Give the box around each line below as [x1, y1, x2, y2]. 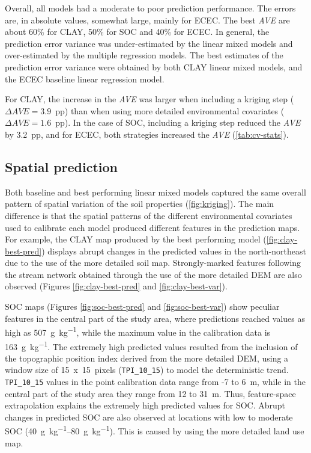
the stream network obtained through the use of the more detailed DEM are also [5, 268, 302, 280]
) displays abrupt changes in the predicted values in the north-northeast [41, 244, 306, 257]
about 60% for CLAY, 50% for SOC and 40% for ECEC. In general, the [5, 25, 270, 38]
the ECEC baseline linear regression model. [5, 72, 165, 85]
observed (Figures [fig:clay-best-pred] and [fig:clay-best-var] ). [5, 280, 228, 292]
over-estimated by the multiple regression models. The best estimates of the [5, 49, 283, 61]
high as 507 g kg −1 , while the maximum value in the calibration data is [5, 324, 271, 338]
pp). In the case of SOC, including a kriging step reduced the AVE [55, 116, 301, 129]
